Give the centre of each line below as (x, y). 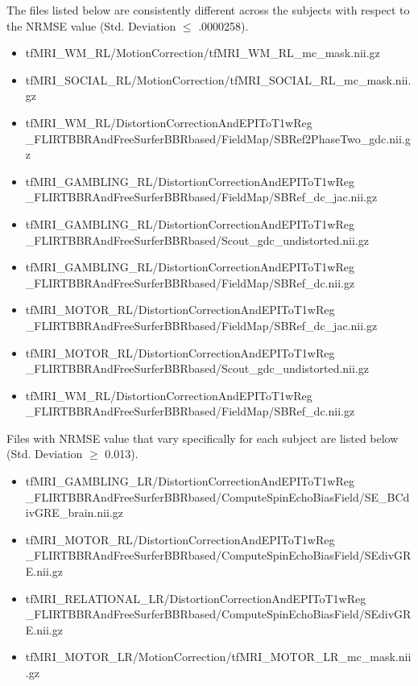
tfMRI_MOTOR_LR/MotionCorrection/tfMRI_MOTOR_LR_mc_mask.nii (218, 657)
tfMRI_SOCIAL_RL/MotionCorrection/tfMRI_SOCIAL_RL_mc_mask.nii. (218, 79)
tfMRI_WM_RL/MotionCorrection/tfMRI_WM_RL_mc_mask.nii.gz (203, 53)
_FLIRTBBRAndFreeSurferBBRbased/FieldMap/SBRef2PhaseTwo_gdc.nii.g (218, 138)
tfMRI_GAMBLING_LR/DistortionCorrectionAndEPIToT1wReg (190, 481)
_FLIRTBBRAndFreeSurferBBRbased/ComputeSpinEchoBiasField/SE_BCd (217, 496)
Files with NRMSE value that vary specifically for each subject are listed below (203, 438)
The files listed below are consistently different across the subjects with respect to (208, 10)
